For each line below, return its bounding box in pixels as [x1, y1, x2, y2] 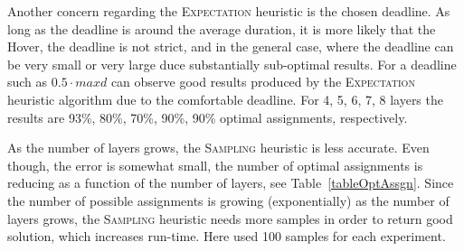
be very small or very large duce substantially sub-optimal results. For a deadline [7, 54, 457, 73]
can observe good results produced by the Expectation [110, 72, 415, 91]
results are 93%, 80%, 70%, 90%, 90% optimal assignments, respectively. [7, 107, 408, 126]
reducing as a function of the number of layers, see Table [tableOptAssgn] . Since [7, 173, 454, 192]
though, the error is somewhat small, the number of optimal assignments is [7, 155, 423, 174]
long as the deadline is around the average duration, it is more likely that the [7, 19, 436, 38]
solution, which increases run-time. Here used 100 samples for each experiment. [7, 227, 446, 246]
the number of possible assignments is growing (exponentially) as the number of [7, 191, 450, 209]
